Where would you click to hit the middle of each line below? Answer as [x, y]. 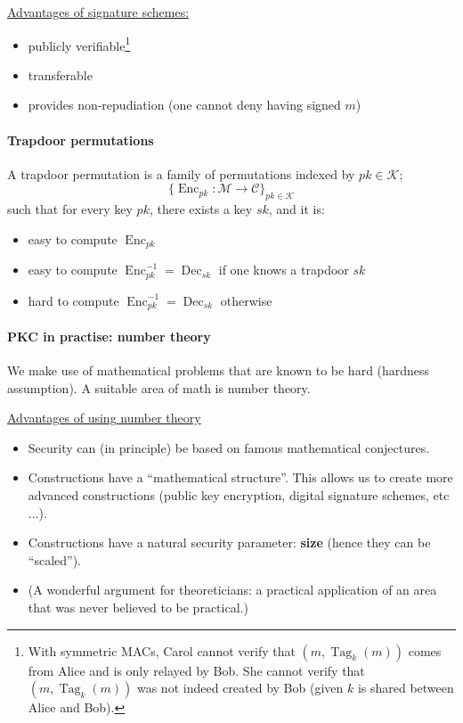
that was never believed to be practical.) [138, 607]
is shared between [406, 688]
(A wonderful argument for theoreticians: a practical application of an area [232, 590]
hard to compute [73, 300]
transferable [60, 74]
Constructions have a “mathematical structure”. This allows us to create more [240, 477]
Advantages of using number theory [104, 418]
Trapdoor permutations [81, 140]
